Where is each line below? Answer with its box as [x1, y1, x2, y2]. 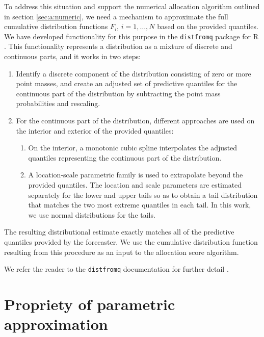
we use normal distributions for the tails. [28, 209, 155, 220]
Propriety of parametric [4, 293, 175, 314]
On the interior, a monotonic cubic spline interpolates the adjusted [28, 142, 237, 153]
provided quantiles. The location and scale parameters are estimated [28, 179, 242, 190]
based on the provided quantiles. [157, 21, 258, 32]
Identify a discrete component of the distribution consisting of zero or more [16, 68, 251, 79]
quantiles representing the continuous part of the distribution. [28, 152, 222, 163]
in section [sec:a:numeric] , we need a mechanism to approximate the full [4, 11, 228, 21]
